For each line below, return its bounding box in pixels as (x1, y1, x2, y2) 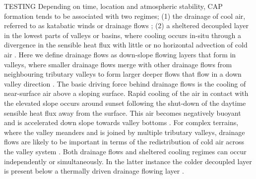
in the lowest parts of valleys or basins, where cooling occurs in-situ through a (4, 30, 241, 40)
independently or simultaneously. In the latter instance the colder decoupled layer (4, 156, 252, 166)
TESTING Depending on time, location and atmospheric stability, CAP (4, 1, 223, 11)
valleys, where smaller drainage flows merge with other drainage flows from (4, 59, 232, 69)
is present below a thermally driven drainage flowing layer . (4, 166, 184, 176)
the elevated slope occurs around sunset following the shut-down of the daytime (4, 97, 246, 108)
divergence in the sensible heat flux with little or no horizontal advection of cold (4, 40, 248, 50)
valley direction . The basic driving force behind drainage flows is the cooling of (4, 78, 246, 89)
